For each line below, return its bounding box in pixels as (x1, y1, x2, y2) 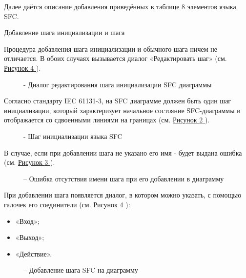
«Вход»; (15, 216, 40, 226)
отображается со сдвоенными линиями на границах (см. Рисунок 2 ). (4, 115, 210, 125)
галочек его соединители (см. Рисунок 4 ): (4, 199, 130, 209)
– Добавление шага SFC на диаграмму (23, 265, 138, 275)
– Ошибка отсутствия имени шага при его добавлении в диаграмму (23, 173, 224, 183)
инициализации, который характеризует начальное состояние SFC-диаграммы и (4, 105, 241, 115)
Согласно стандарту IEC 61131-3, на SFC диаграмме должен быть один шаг (4, 96, 231, 106)
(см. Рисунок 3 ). (4, 157, 55, 167)
